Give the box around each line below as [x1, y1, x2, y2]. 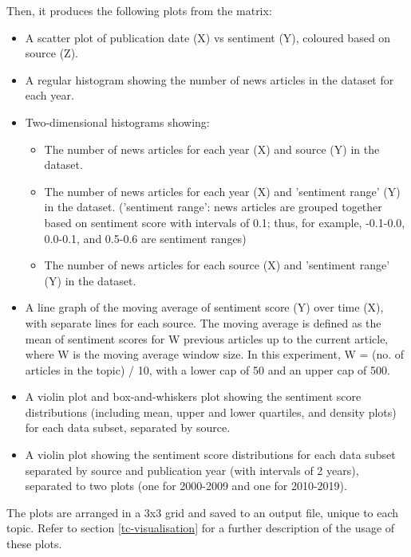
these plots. [6, 535, 62, 552]
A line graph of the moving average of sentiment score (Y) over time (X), [25, 299, 384, 316]
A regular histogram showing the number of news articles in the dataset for [25, 71, 394, 88]
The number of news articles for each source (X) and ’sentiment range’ [44, 257, 390, 273]
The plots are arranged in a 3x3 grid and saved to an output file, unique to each [6, 504, 399, 520]
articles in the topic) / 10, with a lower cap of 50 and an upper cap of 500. [25, 361, 390, 378]
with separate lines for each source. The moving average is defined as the [25, 314, 381, 331]
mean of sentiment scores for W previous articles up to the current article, [25, 330, 389, 347]
